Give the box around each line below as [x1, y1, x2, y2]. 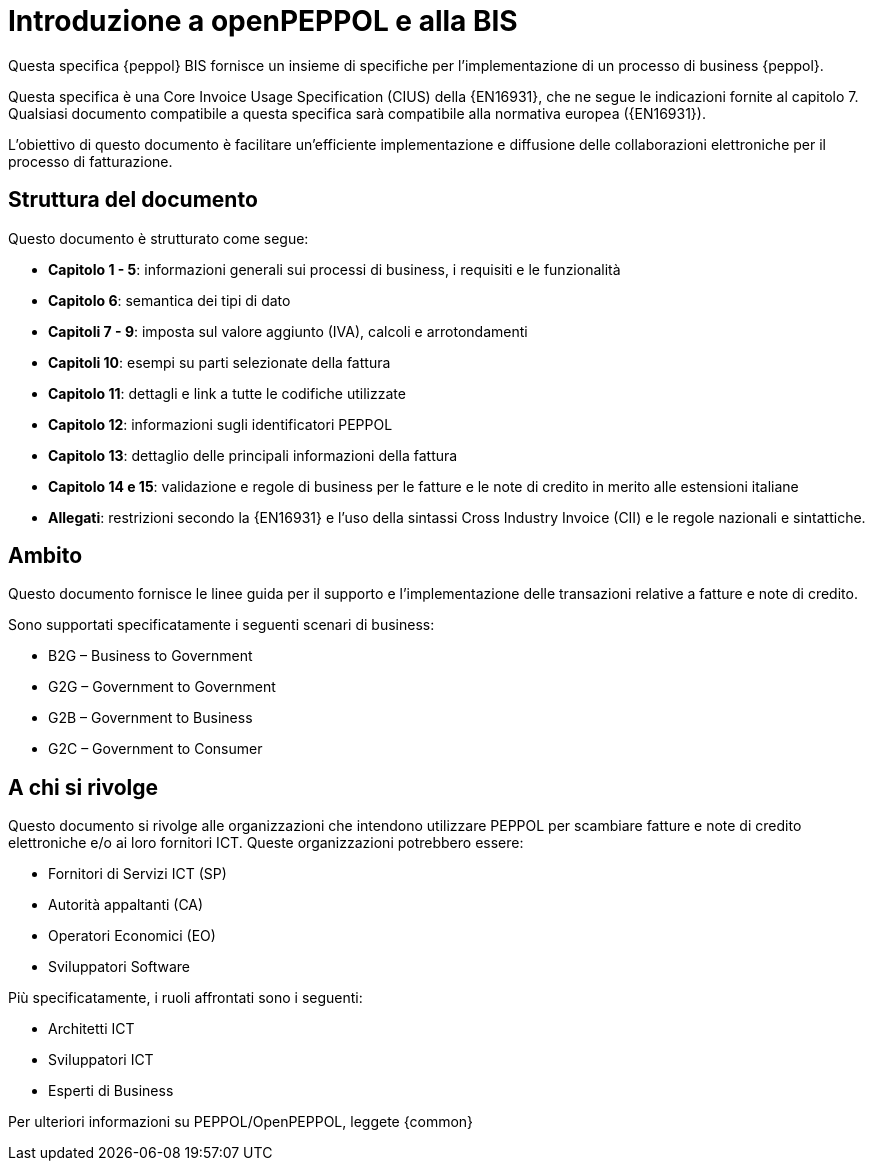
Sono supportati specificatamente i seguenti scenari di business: [8, 616, 435, 634]
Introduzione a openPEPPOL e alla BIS [8, 4, 518, 38]
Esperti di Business [48, 1082, 174, 1100]
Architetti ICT [48, 1020, 135, 1038]
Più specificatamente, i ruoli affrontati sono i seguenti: [8, 989, 363, 1007]
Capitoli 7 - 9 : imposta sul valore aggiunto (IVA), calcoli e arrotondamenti [48, 322, 528, 340]
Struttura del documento [8, 187, 258, 213]
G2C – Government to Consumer [48, 740, 263, 758]
